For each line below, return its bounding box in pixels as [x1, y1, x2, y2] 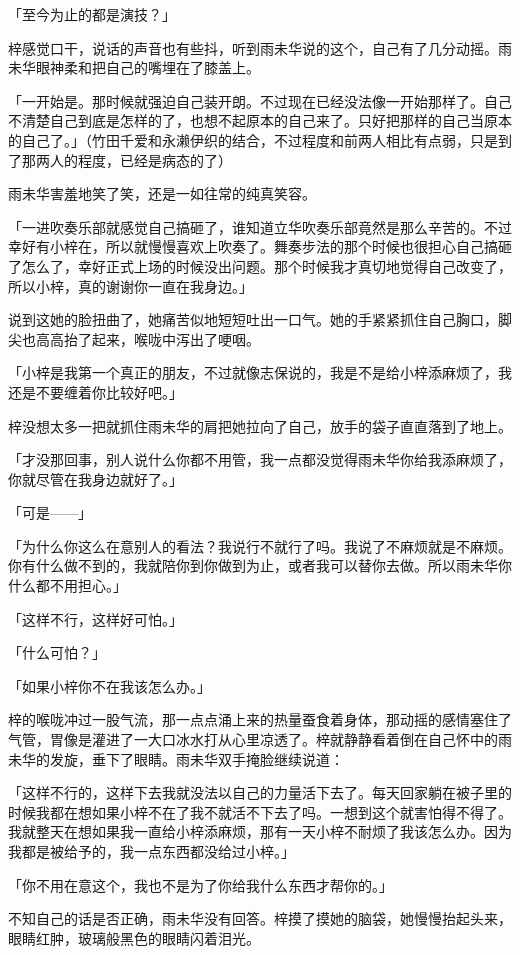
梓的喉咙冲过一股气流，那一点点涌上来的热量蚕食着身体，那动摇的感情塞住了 [8, 709, 512, 730]
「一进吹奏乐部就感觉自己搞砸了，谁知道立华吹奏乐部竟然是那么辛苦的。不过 [8, 216, 512, 237]
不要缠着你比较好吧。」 [35, 381, 183, 402]
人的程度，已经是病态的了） [49, 149, 232, 170]
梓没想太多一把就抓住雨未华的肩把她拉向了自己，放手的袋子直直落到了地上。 [8, 415, 512, 436]
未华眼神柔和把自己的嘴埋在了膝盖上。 [8, 57, 260, 78]
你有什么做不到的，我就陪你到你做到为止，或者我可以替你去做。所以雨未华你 [8, 555, 512, 576]
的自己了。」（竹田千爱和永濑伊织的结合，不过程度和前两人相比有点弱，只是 [8, 129, 498, 150]
